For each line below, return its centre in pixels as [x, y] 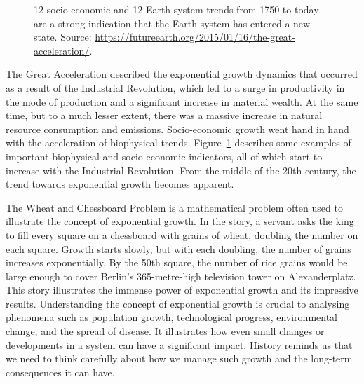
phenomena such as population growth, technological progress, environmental [171, 317]
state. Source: [63, 37]
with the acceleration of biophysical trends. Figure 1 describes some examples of [178, 143]
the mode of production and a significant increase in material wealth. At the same [182, 101]
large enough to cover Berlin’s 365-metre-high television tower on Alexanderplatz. [181, 276]
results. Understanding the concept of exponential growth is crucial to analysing [178, 303]
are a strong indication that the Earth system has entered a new [172, 23]
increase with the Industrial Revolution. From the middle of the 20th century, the [181, 170]
